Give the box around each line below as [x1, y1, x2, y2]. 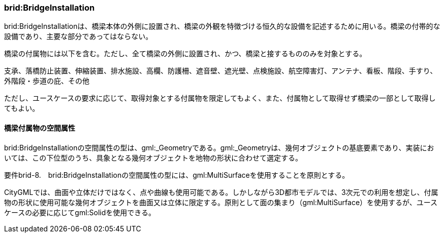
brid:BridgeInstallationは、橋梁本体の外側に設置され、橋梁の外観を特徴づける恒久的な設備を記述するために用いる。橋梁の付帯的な [4, 22, 440, 31]
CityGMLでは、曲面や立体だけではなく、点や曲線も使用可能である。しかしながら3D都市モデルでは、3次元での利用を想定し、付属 [4, 187, 438, 196]
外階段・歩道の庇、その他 [4, 76, 89, 86]
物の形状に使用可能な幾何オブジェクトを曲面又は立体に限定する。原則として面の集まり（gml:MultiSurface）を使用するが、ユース [4, 197, 438, 207]
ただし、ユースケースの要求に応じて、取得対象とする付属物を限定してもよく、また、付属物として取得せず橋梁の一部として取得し [4, 94, 436, 103]
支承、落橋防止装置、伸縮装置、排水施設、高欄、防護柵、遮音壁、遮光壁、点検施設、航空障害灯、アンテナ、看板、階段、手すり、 [4, 66, 437, 75]
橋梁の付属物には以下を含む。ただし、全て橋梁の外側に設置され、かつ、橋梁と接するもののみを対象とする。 [4, 49, 367, 58]
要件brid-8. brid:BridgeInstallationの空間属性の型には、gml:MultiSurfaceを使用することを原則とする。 [4, 170, 350, 179]
